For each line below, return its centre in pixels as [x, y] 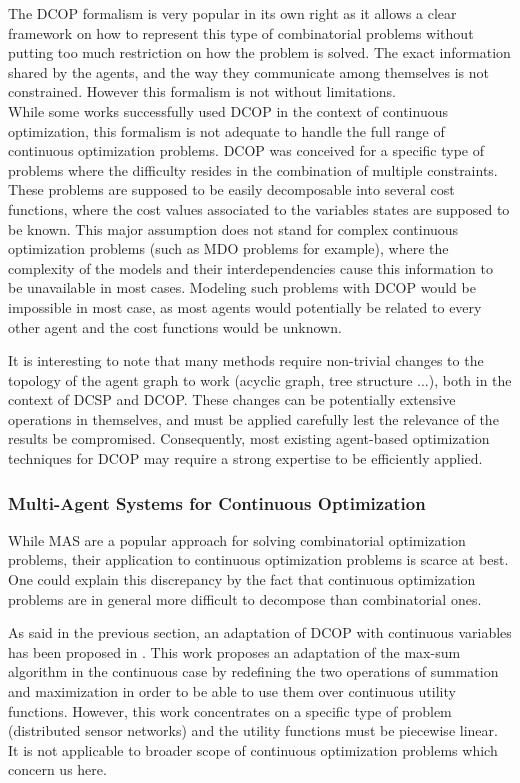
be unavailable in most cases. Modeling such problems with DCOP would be [242, 287]
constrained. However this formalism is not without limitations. [202, 91]
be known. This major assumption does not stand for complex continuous [233, 228]
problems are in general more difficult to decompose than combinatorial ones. [245, 598]
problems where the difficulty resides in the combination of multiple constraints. [253, 169]
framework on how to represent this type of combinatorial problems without [241, 32]
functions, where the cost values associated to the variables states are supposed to [259, 208]
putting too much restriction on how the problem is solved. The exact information [259, 52]
